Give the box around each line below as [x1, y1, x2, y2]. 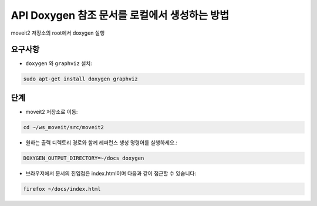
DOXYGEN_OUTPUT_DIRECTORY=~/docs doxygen [23, 154, 144, 161]
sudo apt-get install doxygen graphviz [23, 76, 138, 82]
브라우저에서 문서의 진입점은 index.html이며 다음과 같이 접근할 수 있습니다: [25, 170, 197, 177]
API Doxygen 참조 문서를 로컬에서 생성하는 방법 [11, 9, 230, 22]
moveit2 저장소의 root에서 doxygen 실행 [11, 29, 105, 36]
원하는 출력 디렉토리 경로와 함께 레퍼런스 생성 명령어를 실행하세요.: [25, 139, 178, 146]
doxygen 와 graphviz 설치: [25, 60, 92, 67]
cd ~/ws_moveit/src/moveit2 [23, 124, 104, 130]
